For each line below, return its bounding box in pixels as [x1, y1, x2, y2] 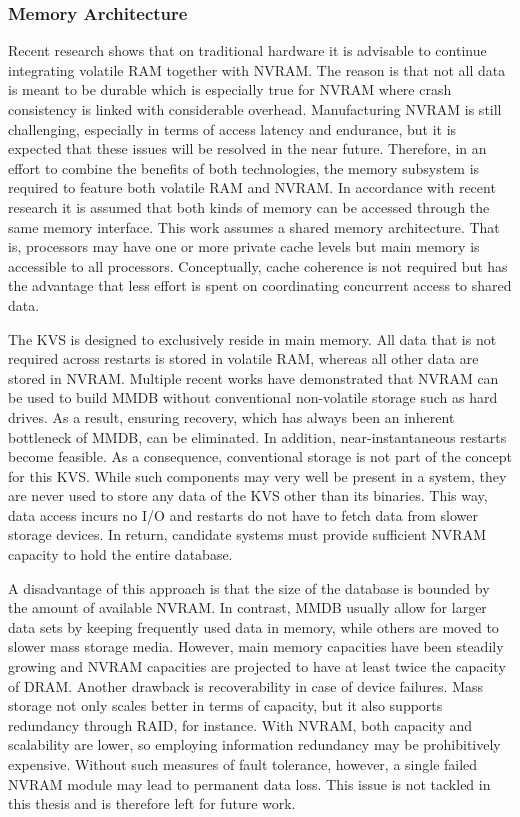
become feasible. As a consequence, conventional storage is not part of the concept [8, 446, 513, 467]
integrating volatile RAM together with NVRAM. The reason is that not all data [8, 59, 506, 80]
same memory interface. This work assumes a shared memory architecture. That [8, 216, 500, 237]
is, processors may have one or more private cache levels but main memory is [8, 236, 480, 257]
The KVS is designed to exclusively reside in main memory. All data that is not [8, 328, 497, 349]
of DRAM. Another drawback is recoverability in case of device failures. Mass [8, 675, 484, 696]
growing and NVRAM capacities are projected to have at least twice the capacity [8, 656, 506, 677]
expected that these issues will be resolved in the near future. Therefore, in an [8, 138, 487, 159]
